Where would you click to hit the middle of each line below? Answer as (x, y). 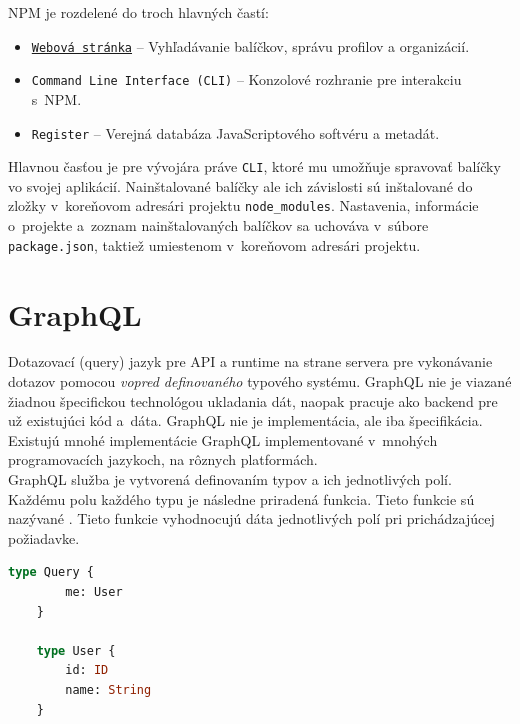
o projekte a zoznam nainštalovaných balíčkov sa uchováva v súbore (218, 225)
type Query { (51, 572)
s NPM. (56, 98)
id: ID (87, 670)
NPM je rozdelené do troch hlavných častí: (138, 12)
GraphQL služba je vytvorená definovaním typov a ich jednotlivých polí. (230, 479)
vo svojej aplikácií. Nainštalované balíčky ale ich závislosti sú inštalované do (240, 185)
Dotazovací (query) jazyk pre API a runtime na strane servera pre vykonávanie (250, 361)
